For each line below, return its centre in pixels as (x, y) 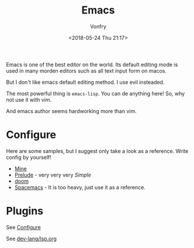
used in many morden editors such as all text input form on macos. (86, 70)
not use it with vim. (29, 100)
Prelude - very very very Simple (53, 175)
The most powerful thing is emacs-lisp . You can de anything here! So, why (96, 93)
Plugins (25, 211)
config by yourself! (29, 157)
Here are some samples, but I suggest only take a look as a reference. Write (97, 151)
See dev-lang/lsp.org (32, 239)
